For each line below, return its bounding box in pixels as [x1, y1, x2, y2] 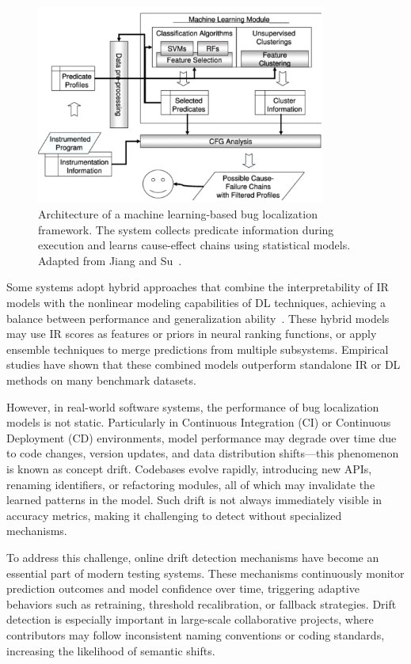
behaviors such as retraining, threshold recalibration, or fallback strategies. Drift [6, 595, 397, 612]
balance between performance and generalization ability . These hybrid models [6, 309, 390, 326]
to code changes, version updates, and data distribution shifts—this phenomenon [6, 445, 399, 461]
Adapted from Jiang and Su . [38, 252, 182, 268]
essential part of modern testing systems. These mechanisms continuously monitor [6, 564, 405, 581]
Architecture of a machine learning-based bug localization [38, 206, 318, 222]
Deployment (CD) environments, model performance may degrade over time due [6, 429, 397, 446]
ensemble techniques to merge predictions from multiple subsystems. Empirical [6, 340, 389, 357]
